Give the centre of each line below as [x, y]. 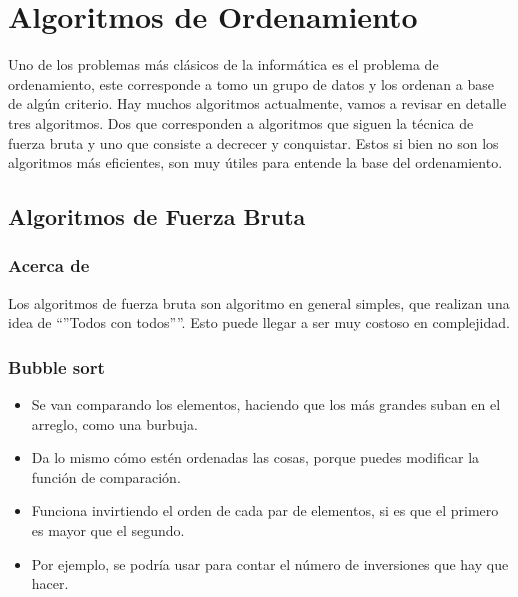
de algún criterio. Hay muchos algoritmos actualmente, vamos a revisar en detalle [257, 103]
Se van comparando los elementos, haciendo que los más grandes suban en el [266, 404]
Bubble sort [56, 366]
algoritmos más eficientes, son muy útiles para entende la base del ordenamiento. [255, 162]
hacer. [50, 583]
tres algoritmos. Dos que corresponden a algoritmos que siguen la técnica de [241, 122]
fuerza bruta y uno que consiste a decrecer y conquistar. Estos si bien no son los [253, 142]
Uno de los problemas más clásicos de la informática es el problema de [223, 64]
